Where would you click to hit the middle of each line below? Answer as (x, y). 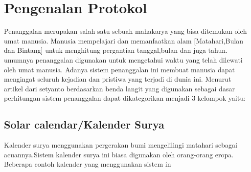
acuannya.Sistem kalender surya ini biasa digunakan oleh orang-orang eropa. (119, 154)
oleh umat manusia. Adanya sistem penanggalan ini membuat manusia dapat (120, 69)
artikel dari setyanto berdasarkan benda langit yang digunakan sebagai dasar (119, 88)
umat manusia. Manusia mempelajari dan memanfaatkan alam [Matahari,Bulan (124, 40)
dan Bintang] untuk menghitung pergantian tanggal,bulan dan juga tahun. (116, 50)
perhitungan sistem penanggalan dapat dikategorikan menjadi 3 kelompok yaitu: (125, 98)
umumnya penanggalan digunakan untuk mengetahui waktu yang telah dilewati (123, 59)
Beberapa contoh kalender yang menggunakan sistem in (88, 164)
